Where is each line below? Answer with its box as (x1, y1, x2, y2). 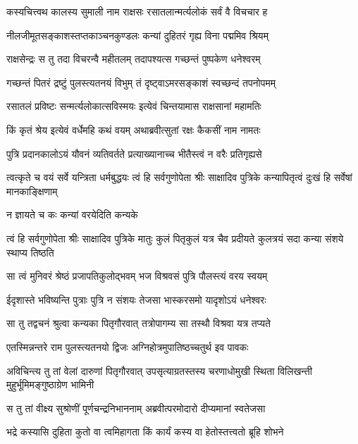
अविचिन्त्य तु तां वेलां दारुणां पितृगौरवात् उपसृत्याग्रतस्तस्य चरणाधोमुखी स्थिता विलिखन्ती (6, 363, 312, 378)
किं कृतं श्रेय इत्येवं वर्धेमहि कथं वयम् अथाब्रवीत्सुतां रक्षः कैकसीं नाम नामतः (6, 122, 261, 137)
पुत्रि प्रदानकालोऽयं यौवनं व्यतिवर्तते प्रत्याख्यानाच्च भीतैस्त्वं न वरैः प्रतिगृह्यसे (6, 146, 262, 161)
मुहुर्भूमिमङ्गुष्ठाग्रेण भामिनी (6, 377, 94, 392)
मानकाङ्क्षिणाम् (6, 183, 58, 198)
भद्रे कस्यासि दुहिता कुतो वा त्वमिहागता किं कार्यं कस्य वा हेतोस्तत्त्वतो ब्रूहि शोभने (6, 424, 284, 439)
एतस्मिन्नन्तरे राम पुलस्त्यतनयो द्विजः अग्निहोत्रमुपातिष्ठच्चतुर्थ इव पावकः (6, 339, 249, 354)
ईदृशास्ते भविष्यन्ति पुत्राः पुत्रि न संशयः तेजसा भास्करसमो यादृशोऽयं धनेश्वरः (6, 292, 266, 307)
